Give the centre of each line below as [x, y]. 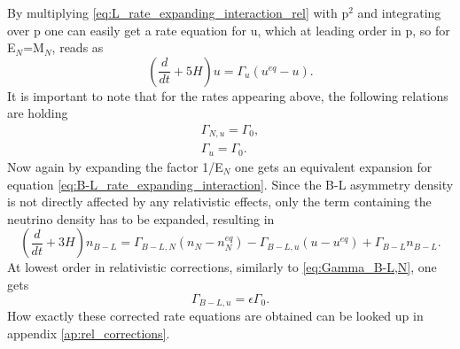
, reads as [78, 47]
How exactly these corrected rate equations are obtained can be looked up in [215, 315]
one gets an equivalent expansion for [334, 166]
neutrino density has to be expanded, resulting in [141, 218]
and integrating [399, 12]
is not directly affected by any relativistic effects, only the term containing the [219, 202]
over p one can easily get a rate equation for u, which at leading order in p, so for [229, 30]
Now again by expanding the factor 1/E [115, 166]
